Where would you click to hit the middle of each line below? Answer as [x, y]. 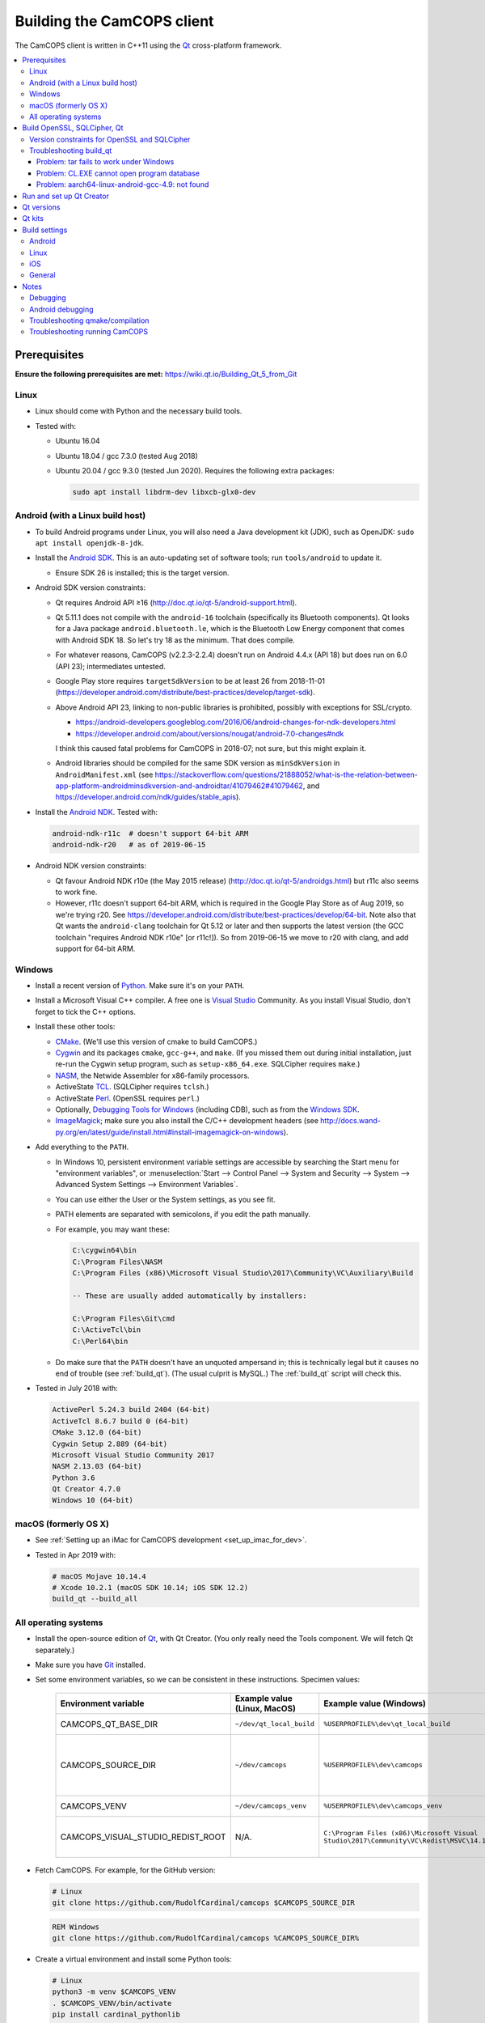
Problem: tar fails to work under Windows [105, 162]
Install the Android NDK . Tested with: [96, 812]
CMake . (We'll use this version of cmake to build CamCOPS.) [156, 1041]
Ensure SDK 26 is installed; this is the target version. [142, 573]
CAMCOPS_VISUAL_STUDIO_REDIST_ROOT [143, 1837]
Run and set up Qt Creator [65, 196]
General [42, 275]
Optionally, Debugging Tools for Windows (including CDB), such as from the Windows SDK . [207, 1109]
